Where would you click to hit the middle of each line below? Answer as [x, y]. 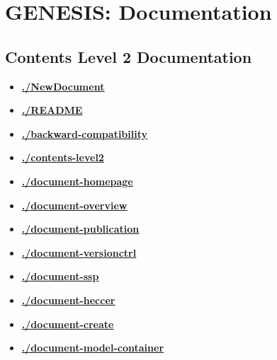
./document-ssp [60, 276]
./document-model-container [93, 348]
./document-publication [80, 229]
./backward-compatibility [85, 133]
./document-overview [74, 205]
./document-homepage [77, 181]
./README [52, 110]
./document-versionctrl [79, 252]
